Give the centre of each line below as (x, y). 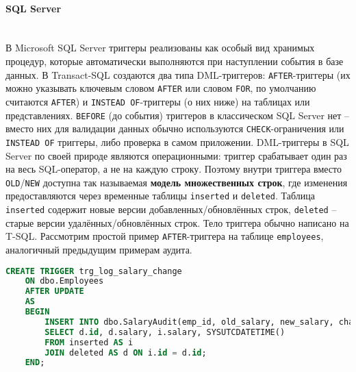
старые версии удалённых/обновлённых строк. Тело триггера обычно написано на (177, 222)
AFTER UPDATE (54, 292)
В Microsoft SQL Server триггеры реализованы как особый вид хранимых (160, 48)
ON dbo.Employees (64, 281)
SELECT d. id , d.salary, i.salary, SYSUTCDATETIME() (165, 332)
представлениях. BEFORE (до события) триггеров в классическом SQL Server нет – (178, 115)
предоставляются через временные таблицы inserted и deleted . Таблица (160, 196)
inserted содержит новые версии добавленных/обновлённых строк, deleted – (171, 209)
